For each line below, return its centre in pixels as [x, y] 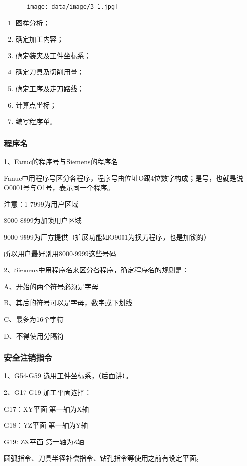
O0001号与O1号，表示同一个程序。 [59, 187]
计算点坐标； [36, 105]
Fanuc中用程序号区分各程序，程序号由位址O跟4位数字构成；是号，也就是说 [124, 178]
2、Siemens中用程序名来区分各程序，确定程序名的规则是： [97, 270]
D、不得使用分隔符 [34, 335]
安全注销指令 [28, 357]
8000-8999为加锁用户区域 [43, 220]
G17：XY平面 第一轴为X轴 [47, 408]
